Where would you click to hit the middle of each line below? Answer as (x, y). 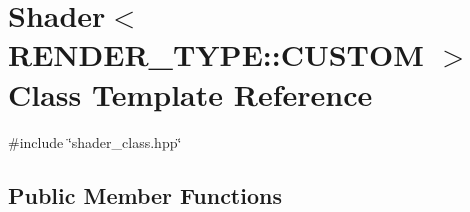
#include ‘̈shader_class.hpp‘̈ (95, 141)
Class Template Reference (190, 93)
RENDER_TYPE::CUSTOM (216, 54)
